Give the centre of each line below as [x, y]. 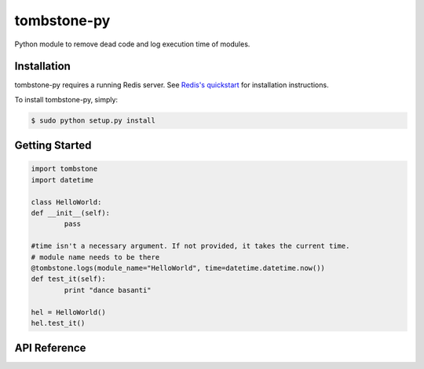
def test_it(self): [68, 279]
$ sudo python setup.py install [93, 120]
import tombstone [64, 169]
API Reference [50, 348]
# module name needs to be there [95, 257]
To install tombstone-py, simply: [66, 99]
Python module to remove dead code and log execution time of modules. [132, 44]
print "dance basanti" [108, 290]
